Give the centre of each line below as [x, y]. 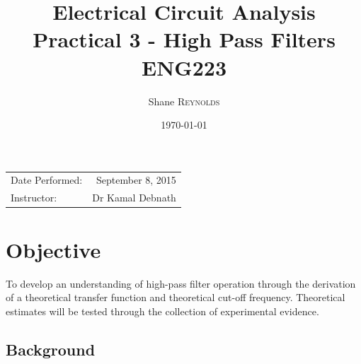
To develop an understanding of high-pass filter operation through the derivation [181, 283]
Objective [53, 249]
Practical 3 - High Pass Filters [184, 39]
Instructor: [34, 198]
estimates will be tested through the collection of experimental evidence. [162, 311]
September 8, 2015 [136, 180]
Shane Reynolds [184, 101]
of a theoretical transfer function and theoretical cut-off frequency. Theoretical [176, 297]
